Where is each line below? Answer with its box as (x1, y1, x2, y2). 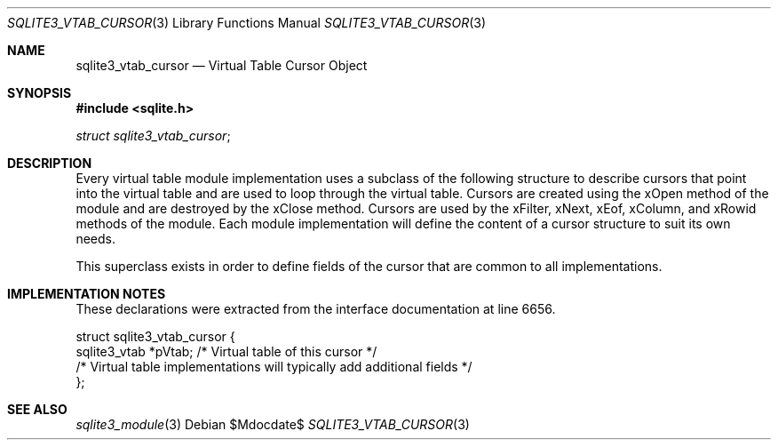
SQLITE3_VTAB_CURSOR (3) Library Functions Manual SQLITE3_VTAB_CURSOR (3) (7, 15, 487, 30)
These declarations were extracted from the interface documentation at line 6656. (75, 301, 556, 316)
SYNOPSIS (7, 85, 72, 100)
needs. (75, 231, 115, 246)
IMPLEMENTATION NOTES (7, 286, 166, 301)
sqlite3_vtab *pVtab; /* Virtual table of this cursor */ (75, 344, 377, 359)
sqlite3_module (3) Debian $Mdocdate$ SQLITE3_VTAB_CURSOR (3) (75, 417, 470, 432)
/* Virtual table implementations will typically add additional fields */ (75, 359, 472, 374)
